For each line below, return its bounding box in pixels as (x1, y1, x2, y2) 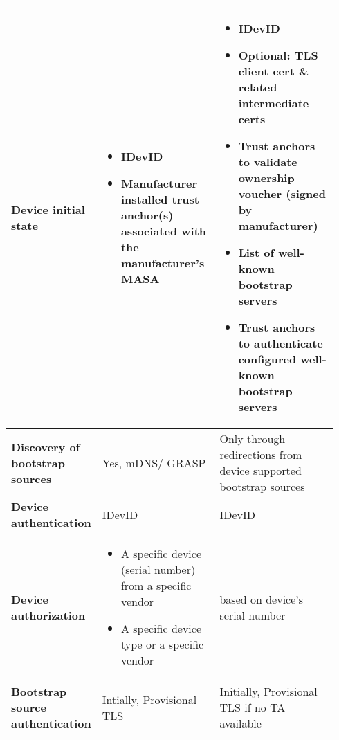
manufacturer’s (120, 255, 205, 271)
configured (238, 351, 297, 367)
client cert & (238, 63, 309, 79)
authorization (11, 606, 86, 623)
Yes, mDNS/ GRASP (102, 454, 206, 471)
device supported (219, 462, 302, 478)
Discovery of (11, 438, 80, 455)
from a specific (120, 577, 192, 593)
